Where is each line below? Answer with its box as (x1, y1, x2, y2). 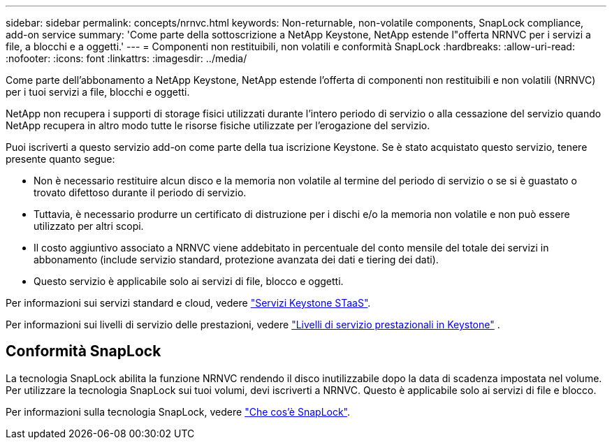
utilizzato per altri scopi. (34, 220, 144, 232)
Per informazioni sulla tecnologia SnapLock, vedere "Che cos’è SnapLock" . (6, 405, 351, 418)
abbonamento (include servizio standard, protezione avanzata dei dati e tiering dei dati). (34, 254, 439, 265)
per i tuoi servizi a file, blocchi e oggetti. (6, 86, 190, 98)
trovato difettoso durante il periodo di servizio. (34, 187, 247, 198)
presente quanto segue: (6, 153, 115, 165)
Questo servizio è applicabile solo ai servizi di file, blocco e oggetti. (34, 275, 344, 287)
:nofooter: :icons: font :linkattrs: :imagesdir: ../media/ (6, 52, 247, 64)
